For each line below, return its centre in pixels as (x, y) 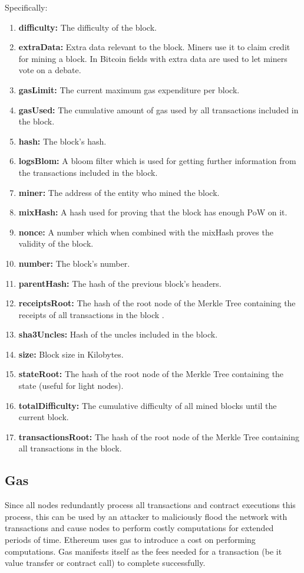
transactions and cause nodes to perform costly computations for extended (139, 528)
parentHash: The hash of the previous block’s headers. (120, 283)
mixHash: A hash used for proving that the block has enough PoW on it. (153, 212)
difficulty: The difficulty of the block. (87, 27)
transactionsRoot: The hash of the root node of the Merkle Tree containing (159, 436)
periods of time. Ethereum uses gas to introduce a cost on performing (130, 540)
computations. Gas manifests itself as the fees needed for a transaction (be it (143, 551)
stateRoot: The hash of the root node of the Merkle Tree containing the (151, 374)
